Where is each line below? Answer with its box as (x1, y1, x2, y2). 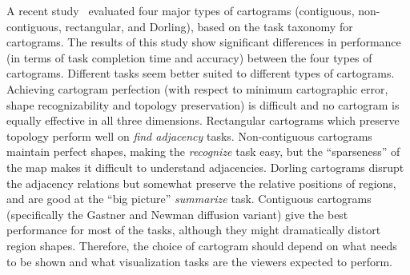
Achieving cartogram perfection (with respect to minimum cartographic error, (6, 80, 388, 97)
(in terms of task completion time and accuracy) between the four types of (6, 49, 372, 66)
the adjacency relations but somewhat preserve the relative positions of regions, (6, 174, 396, 191)
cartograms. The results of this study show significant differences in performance (6, 34, 401, 50)
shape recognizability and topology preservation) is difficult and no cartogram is (6, 96, 400, 113)
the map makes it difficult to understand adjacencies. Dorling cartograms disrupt (6, 158, 404, 175)
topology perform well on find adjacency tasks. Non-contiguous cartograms (6, 127, 372, 144)
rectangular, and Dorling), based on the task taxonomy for (65, 18, 353, 34)
